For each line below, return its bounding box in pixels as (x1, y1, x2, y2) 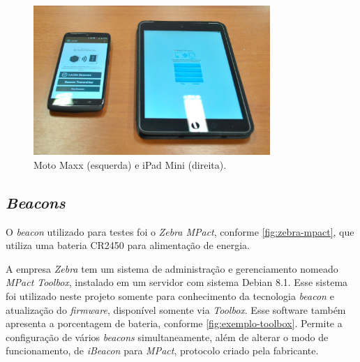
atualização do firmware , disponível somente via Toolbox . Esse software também (6, 302, 346, 317)
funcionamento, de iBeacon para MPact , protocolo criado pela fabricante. (6, 343, 319, 358)
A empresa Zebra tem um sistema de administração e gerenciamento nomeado (6, 261, 338, 276)
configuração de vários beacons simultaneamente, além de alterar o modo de (6, 329, 329, 344)
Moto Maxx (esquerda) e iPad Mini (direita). (33, 157, 227, 172)
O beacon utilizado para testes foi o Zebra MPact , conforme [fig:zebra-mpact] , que (6, 224, 354, 239)
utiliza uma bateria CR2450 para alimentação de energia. (6, 238, 250, 252)
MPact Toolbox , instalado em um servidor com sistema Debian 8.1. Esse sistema (6, 275, 348, 289)
